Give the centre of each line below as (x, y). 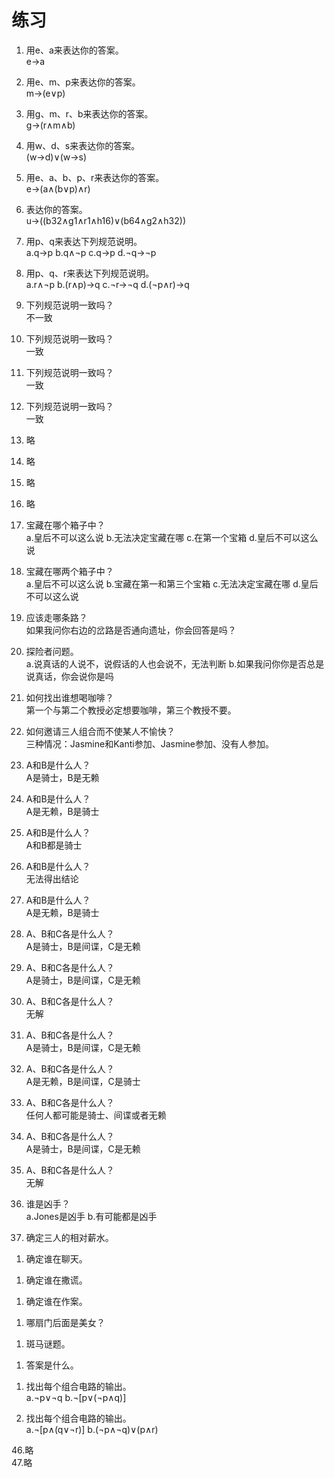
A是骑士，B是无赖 (62, 777)
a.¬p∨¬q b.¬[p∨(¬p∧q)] (76, 1397)
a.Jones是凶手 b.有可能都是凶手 (91, 1216)
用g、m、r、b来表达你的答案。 (89, 113)
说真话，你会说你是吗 (69, 676)
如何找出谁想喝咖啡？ (69, 697)
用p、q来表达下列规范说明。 (84, 241)
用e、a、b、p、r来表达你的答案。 (95, 177)
